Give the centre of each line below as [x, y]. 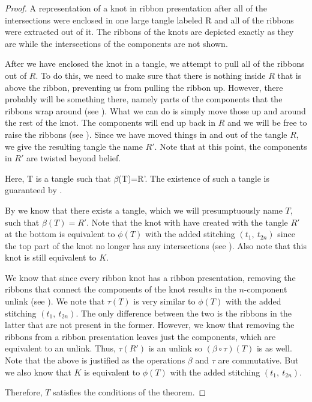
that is [289, 75]
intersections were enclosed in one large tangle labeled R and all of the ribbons [149, 20]
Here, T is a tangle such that [58, 178]
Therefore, [24, 392]
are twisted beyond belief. [74, 158]
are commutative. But [258, 360]
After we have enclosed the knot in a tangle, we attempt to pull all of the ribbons [155, 63]
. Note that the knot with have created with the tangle [187, 222]
